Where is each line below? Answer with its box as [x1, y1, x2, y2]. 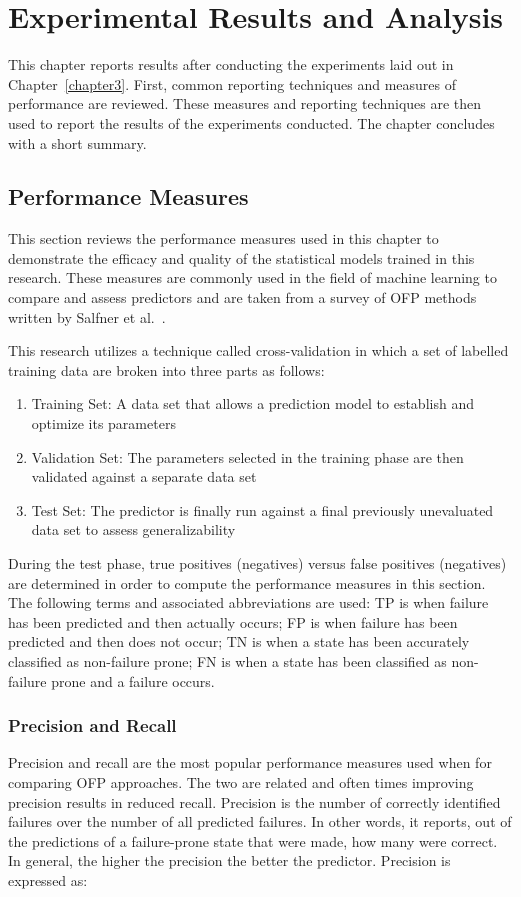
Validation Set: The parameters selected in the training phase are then [31, 446, 464, 467]
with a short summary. [8, 132, 147, 153]
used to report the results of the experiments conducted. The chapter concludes [8, 112, 495, 133]
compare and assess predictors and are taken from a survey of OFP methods [8, 287, 477, 308]
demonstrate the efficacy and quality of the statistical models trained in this [8, 247, 475, 268]
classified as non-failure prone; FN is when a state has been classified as [8, 650, 447, 671]
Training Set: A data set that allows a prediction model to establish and [31, 393, 474, 414]
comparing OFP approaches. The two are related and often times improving [8, 771, 474, 792]
